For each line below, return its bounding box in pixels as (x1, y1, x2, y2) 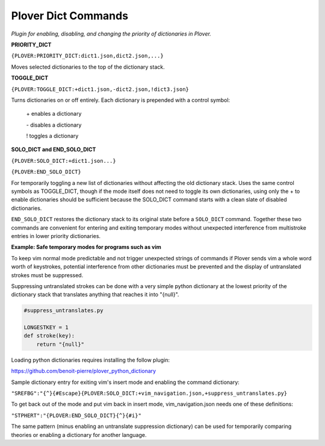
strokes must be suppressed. (11, 271, 84, 278)
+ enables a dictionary (26, 110, 82, 118)
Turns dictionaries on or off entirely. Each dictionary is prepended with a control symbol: (11, 96, 231, 104)
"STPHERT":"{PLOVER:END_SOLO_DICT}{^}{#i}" (11, 412, 141, 419)
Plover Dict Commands (11, 9, 129, 22)
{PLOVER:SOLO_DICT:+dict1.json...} (11, 157, 117, 164)
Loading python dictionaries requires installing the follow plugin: (11, 356, 170, 363)
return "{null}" (36, 341, 84, 348)
